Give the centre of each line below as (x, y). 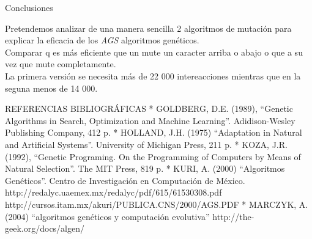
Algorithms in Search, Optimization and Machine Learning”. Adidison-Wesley (150, 120)
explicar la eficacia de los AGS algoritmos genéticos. (102, 40)
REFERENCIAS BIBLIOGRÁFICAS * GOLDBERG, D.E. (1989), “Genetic (149, 108)
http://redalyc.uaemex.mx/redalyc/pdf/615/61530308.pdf (113, 192)
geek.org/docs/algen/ (45, 228)
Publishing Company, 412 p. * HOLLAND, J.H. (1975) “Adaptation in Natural (154, 132)
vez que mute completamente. (61, 64)
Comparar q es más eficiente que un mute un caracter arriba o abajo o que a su (154, 52)
